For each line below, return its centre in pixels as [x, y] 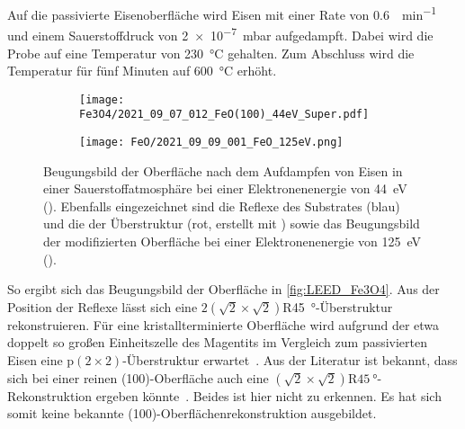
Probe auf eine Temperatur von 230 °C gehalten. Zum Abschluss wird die [211, 53]
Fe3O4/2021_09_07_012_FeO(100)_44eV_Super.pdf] [224, 115]
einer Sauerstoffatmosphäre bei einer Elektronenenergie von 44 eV [225, 188]
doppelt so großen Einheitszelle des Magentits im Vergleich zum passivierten [218, 342]
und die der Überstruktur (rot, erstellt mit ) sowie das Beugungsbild [232, 223]
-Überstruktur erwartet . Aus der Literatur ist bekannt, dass [290, 360]
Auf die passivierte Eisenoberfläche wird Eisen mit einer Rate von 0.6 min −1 [222, 13]
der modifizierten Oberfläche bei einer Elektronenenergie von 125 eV [232, 241]
